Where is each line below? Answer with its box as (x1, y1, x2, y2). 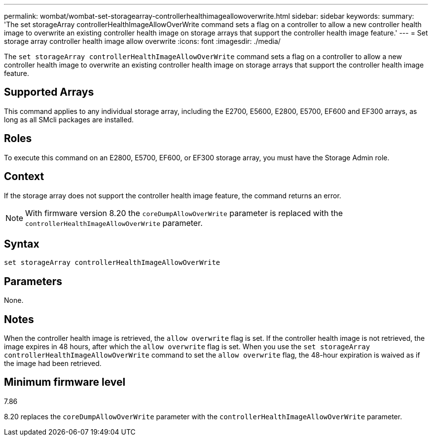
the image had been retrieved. (4, 359, 102, 368)
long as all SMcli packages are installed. (4, 115, 134, 124)
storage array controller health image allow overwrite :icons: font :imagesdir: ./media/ (4, 37, 281, 45)
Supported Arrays (4, 86, 94, 99)
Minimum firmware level (4, 376, 126, 389)
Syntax (4, 237, 39, 250)
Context (4, 170, 44, 183)
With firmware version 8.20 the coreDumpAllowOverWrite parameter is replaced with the (25, 208, 343, 218)
